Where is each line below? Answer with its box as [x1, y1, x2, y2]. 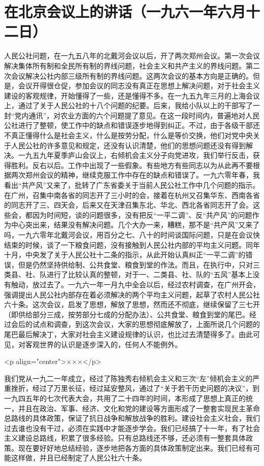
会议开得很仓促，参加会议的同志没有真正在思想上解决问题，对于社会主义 [18, 80, 260, 91]
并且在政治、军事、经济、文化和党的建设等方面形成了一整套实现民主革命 [18, 403, 260, 413]
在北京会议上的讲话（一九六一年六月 [4, 1, 246, 22]
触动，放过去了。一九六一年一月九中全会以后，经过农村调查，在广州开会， [11, 279, 260, 289]
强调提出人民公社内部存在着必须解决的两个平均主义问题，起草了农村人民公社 [4, 289, 260, 299]
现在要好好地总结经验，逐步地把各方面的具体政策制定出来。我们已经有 [18, 442, 253, 453]
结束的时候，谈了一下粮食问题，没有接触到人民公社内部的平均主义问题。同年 [4, 239, 260, 250]
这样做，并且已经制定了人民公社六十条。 [11, 452, 146, 463]
